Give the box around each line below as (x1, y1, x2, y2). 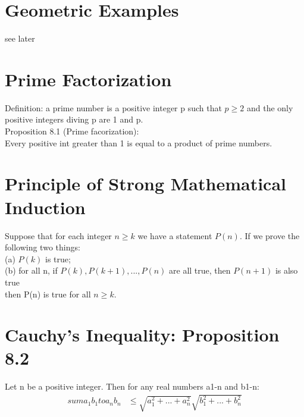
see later (5, 32, 35, 45)
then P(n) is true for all (5, 287, 91, 300)
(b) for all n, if (5, 264, 58, 277)
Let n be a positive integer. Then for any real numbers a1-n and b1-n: (5, 380, 259, 393)
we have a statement (137, 229, 212, 242)
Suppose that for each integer (5, 229, 112, 242)
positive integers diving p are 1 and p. (5, 113, 143, 126)
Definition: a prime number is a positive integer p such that (5, 101, 222, 114)
